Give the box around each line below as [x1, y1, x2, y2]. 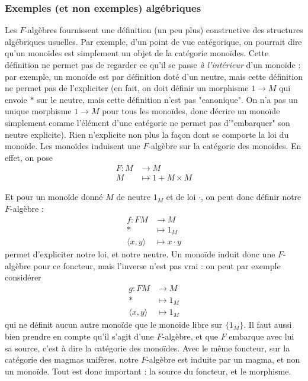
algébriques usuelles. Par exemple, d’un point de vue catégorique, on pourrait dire [5, 35, 302, 47]
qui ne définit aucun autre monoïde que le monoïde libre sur [5, 318, 223, 331]
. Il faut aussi [243, 318, 292, 331]
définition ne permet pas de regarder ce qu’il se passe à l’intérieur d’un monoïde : [5, 59, 301, 70]
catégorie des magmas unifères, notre [5, 353, 139, 366]
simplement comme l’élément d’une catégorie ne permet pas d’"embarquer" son [5, 116, 290, 128]
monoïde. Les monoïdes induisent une [5, 140, 140, 152]
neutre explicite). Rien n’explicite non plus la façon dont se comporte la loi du [5, 128, 289, 140]
